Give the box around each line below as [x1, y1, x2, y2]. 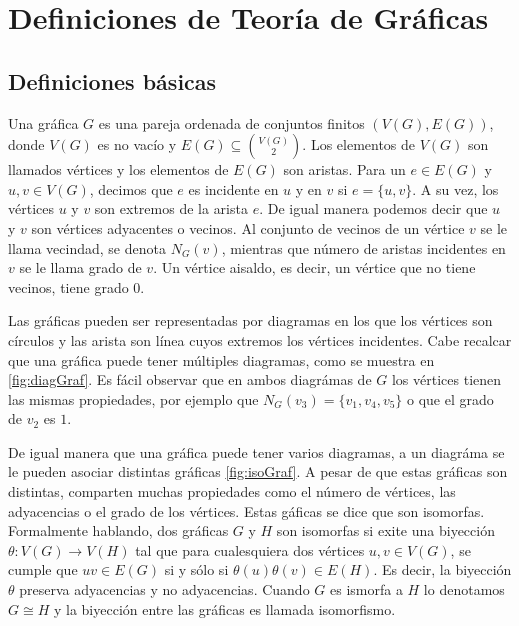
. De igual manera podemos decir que [259, 198, 488, 219]
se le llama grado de [19, 257, 142, 278]
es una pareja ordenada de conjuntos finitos [98, 112, 365, 133]
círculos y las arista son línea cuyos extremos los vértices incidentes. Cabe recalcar [8, 329, 512, 350]
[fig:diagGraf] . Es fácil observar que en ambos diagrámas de [8, 369, 372, 390]
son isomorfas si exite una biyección [276, 520, 495, 541]
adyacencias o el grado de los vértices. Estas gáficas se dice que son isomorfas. [8, 500, 485, 521]
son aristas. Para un [283, 159, 406, 180]
